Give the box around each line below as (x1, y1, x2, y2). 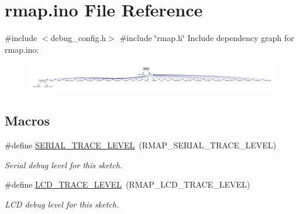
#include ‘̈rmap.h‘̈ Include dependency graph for (119, 32, 294, 44)
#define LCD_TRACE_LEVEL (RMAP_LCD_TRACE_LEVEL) (5, 178, 250, 191)
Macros (5, 111, 50, 130)
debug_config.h (50, 32, 106, 44)
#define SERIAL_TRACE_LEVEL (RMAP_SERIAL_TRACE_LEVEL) (5, 138, 276, 151)
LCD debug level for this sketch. (5, 198, 119, 210)
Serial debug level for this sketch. (5, 158, 123, 171)
